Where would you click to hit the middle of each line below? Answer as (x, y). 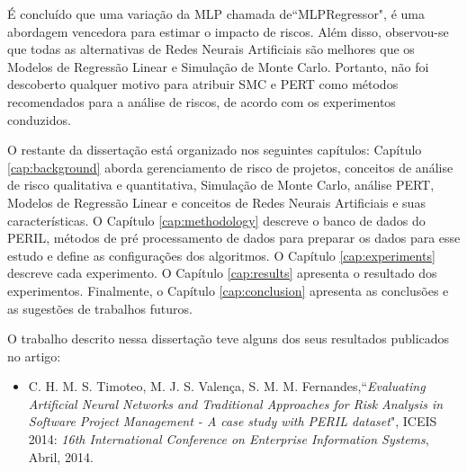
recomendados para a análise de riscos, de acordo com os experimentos (202, 101)
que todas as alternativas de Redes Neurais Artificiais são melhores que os (211, 49)
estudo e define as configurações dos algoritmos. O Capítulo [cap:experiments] (221, 255)
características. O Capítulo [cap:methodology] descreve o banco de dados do (216, 220)
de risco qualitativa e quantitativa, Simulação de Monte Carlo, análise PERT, (221, 185)
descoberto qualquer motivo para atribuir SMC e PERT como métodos (203, 84)
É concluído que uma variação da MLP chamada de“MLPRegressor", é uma (216, 13)
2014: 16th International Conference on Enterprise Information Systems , (229, 439)
